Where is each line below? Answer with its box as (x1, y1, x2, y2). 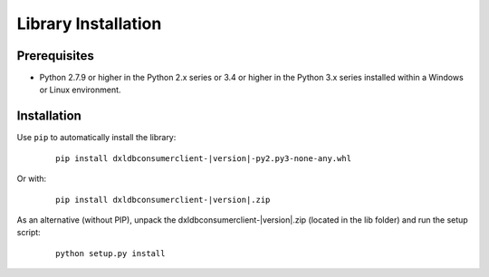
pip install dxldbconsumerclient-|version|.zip (55, 195, 271, 205)
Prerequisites (16, 48, 94, 63)
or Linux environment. (39, 84, 121, 95)
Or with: (16, 173, 47, 185)
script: (16, 227, 41, 238)
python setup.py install (55, 248, 166, 258)
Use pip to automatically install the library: (16, 132, 177, 143)
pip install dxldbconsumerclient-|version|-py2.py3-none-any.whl (55, 153, 352, 163)
